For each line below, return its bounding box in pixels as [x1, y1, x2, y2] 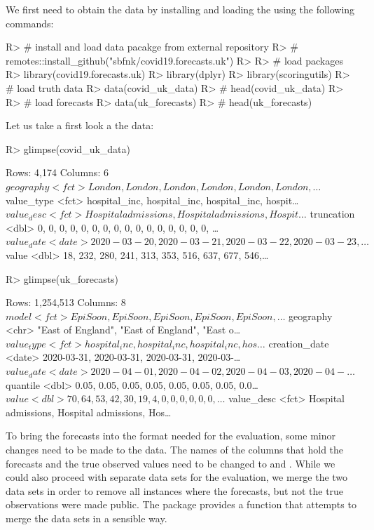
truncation [310, 206, 355, 221]
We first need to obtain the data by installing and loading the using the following [6, 2, 355, 16]
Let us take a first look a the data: [6, 118, 154, 133]
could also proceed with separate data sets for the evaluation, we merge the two [6, 470, 348, 484]
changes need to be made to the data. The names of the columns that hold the [6, 442, 344, 457]
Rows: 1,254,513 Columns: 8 [6, 295, 126, 310]
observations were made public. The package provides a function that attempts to [6, 497, 356, 512]
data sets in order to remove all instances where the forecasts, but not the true [6, 483, 344, 498]
